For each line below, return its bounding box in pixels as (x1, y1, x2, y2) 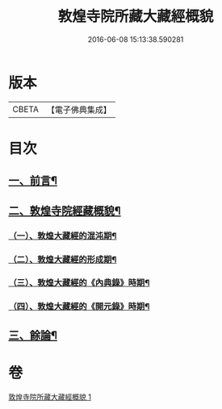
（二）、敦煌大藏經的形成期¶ (8, 253, 117, 265)
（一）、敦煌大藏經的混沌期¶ (8, 230, 117, 241)
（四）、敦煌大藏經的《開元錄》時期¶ (8, 301, 150, 312)
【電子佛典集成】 (46, 104, 111, 115)
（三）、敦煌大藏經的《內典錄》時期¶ (8, 278, 150, 289)
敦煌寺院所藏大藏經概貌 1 (8, 392, 91, 402)
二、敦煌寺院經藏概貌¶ (8, 203, 121, 218)
